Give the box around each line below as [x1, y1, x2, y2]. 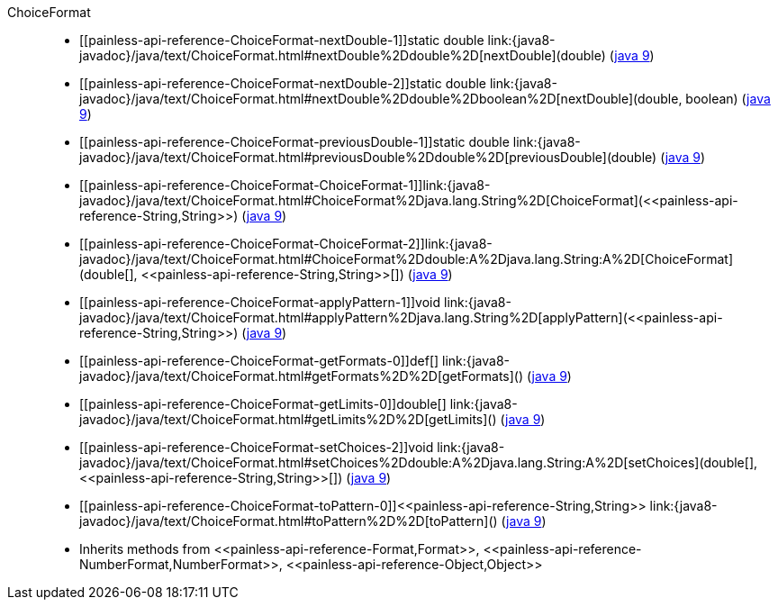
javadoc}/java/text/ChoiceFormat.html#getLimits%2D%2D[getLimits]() [79, 412, 497, 427]
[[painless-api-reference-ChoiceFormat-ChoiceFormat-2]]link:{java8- [79, 236, 493, 251]
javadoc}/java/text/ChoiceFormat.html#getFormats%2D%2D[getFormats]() [79, 368, 524, 384]
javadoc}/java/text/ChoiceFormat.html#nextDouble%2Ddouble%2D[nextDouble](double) [79, 48, 606, 63]
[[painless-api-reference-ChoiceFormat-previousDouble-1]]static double [79, 134, 510, 149]
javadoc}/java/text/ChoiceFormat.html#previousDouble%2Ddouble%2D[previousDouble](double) [79, 149, 657, 165]
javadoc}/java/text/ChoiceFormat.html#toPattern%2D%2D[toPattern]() [79, 513, 498, 529]
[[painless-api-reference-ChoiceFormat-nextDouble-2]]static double [79, 76, 487, 91]
